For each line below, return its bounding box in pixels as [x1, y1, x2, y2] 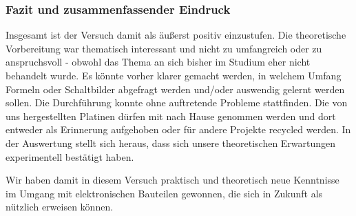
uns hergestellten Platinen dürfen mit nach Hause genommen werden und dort [6, 108, 336, 123]
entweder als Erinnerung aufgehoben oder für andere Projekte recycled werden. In [6, 122, 351, 137]
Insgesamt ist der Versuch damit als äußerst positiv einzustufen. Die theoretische [6, 28, 346, 42]
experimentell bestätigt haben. [6, 149, 134, 164]
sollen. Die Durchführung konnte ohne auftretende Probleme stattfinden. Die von [6, 95, 348, 110]
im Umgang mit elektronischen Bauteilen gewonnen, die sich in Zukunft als [6, 186, 323, 200]
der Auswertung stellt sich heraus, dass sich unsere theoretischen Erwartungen [6, 135, 336, 150]
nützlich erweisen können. [6, 199, 114, 214]
